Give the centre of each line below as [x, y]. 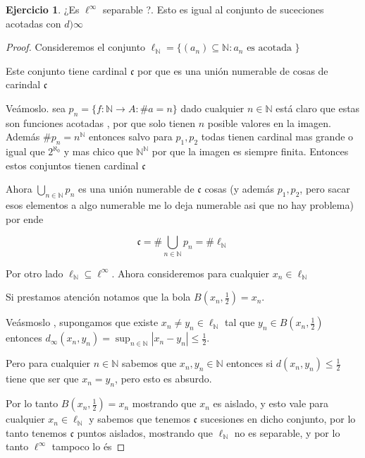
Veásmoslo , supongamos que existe [82, 322]
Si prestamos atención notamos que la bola [98, 297]
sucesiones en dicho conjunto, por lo [278, 419]
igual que [25, 151]
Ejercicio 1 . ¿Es [43, 9]
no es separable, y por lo [287, 432]
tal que [240, 322]
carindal [23, 84]
